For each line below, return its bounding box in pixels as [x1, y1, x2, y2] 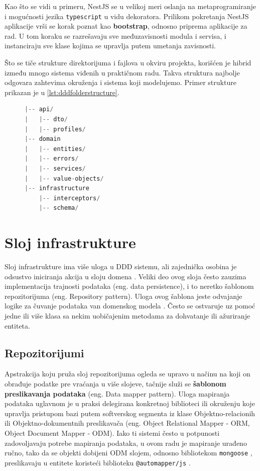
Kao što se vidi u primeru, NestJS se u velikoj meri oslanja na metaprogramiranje [5, 1, 256, 11]
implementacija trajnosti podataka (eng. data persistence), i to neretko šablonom [5, 281, 254, 291]
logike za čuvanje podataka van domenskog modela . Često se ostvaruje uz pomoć [5, 300, 255, 311]
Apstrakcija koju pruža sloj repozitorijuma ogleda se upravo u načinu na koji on [5, 368, 250, 379]
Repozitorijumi [5, 345, 84, 360]
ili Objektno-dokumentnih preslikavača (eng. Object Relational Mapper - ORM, [5, 418, 250, 428]
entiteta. [5, 320, 30, 331]
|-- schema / [39, 204, 79, 212]
